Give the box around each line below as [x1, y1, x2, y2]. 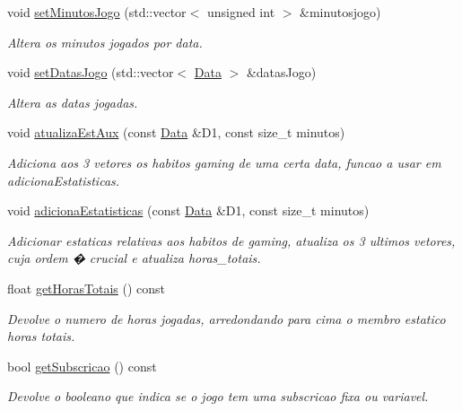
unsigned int [206, 3, 275, 21]
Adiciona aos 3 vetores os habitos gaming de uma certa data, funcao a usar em [7, 153, 441, 171]
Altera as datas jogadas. [7, 92, 138, 111]
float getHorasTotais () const [7, 278, 166, 297]
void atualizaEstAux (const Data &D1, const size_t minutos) [7, 123, 345, 142]
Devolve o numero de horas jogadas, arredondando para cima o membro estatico [7, 309, 446, 328]
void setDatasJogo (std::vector [7, 63, 174, 82]
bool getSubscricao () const [7, 356, 157, 375]
